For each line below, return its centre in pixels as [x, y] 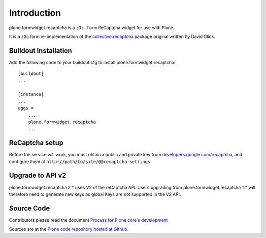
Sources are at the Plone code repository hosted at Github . [69, 229]
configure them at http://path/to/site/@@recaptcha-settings [80, 161]
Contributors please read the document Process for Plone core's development [88, 220]
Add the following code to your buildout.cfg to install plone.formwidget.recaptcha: [92, 62]
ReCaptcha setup [36, 143]
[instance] [31, 94]
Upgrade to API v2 [38, 176]
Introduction [35, 13]
